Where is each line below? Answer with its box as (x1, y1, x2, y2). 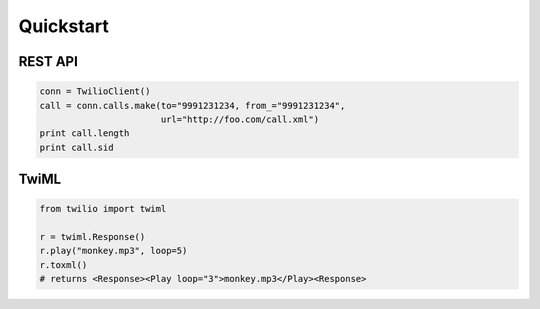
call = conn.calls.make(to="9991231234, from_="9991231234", (39, 100, 346, 111)
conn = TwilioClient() (39, 86, 151, 97)
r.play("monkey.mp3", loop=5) (39, 245, 188, 257)
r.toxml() (39, 259, 88, 270)
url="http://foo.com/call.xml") (160, 113, 320, 125)
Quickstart (18, 15, 110, 37)
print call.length (39, 128, 130, 139)
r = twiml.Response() (39, 231, 146, 243)
